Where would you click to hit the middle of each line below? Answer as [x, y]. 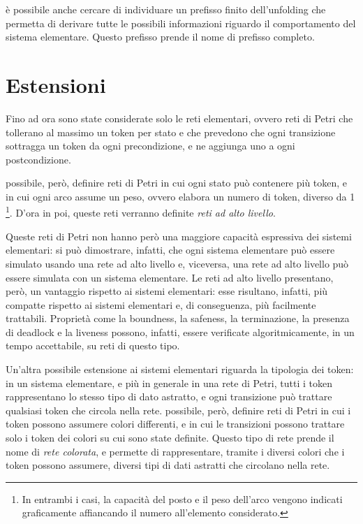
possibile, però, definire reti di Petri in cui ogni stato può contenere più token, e [177, 183]
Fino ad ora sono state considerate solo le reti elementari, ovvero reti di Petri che [179, 118]
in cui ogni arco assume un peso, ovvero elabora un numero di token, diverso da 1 [180, 196]
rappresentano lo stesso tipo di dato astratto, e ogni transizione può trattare [169, 396]
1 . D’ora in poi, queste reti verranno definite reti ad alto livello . [141, 212]
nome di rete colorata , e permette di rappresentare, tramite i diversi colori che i [175, 451]
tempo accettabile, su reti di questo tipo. [93, 345]
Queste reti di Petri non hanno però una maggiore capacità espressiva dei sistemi [179, 236]
